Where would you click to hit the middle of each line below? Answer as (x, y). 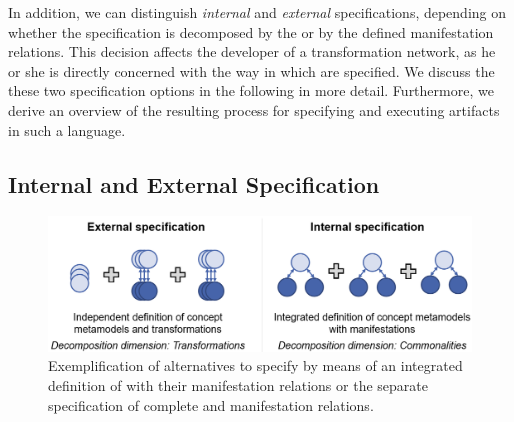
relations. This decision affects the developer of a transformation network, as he (252, 51)
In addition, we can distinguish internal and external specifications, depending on (257, 12)
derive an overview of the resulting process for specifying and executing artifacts (254, 109)
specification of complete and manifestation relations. (211, 404)
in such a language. (67, 129)
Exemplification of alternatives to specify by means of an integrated (255, 365)
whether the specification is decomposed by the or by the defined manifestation (251, 31)
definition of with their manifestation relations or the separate (238, 384)
